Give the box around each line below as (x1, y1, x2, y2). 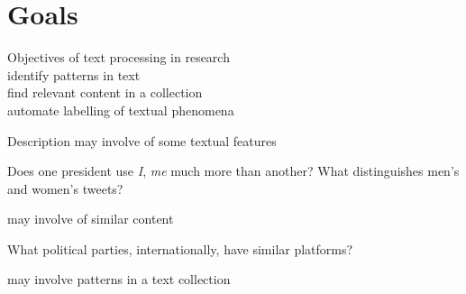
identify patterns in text (7, 65, 141, 84)
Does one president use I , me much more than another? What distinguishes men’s (7, 161, 460, 180)
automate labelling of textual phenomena (7, 100, 234, 119)
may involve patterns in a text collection (7, 270, 231, 289)
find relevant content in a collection (7, 83, 203, 102)
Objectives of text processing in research (7, 48, 230, 67)
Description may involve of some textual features (7, 131, 277, 150)
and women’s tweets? (7, 179, 123, 198)
